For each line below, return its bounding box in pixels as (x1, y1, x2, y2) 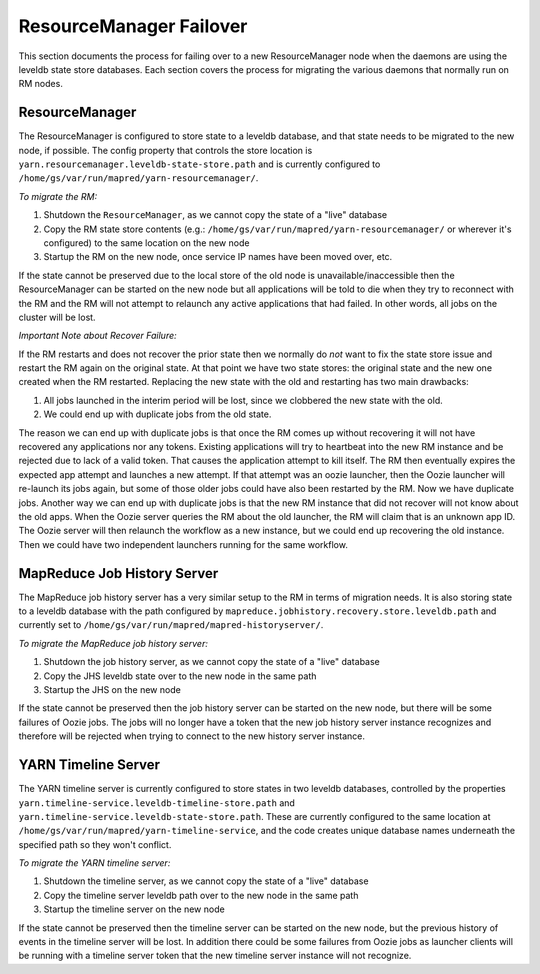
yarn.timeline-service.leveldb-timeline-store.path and (18, 796, 295, 809)
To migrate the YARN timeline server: (18, 857, 171, 869)
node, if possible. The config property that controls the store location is (18, 144, 313, 156)
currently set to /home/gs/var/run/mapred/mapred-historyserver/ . (18, 619, 324, 631)
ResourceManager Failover (18, 15, 248, 37)
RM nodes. (18, 78, 64, 90)
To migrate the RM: (18, 190, 98, 202)
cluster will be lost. (18, 311, 96, 323)
